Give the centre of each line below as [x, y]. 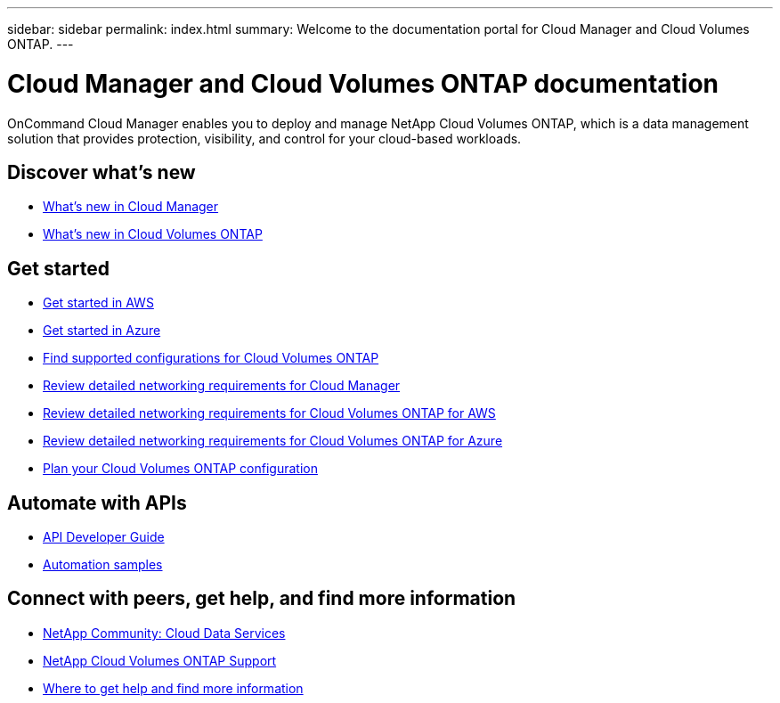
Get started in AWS [98, 303]
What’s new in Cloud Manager [131, 207]
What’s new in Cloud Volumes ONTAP [153, 234]
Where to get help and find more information [173, 688]
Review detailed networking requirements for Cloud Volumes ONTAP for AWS [269, 413]
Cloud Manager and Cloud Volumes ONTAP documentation [363, 83]
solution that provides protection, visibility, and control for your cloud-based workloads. [264, 138]
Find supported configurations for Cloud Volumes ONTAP [211, 358]
